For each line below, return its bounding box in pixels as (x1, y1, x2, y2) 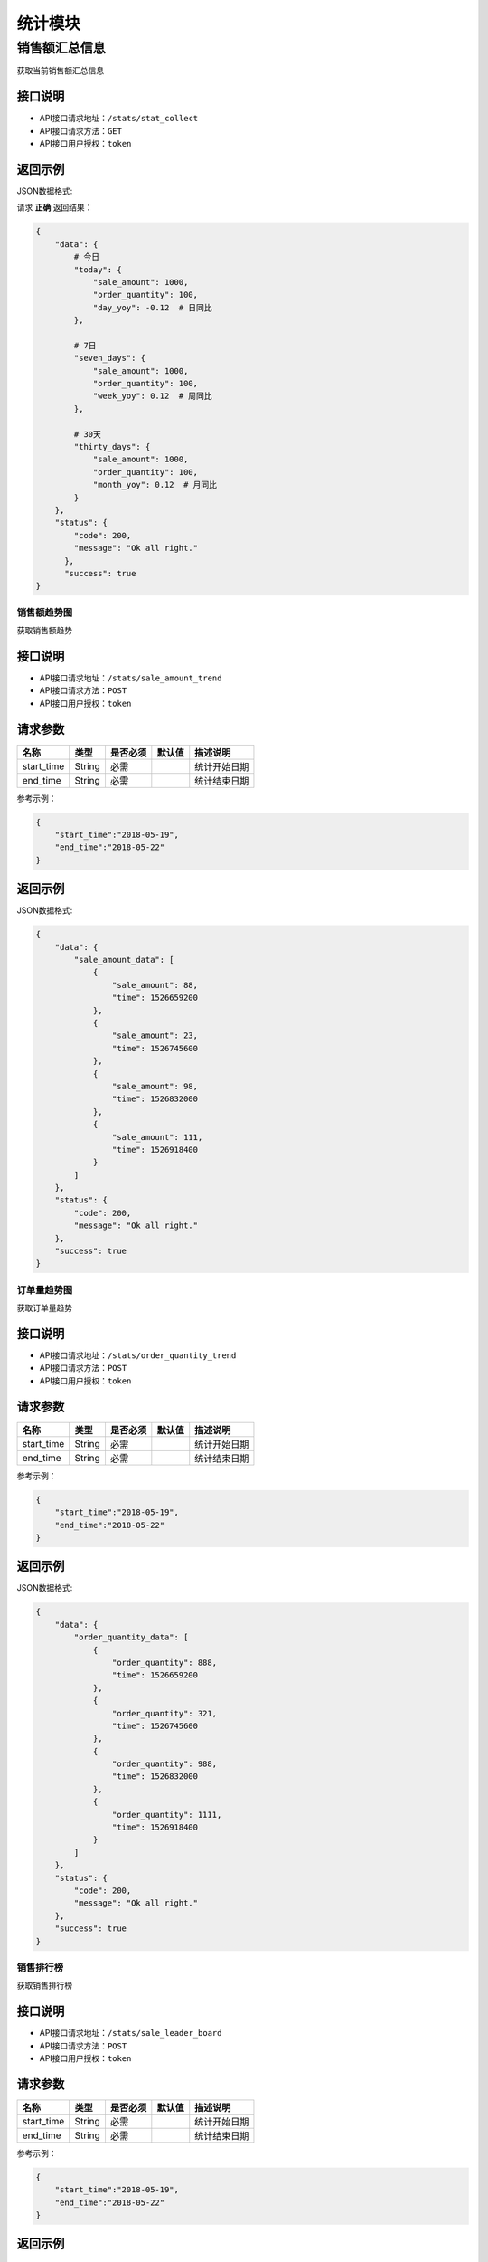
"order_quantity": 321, (111, 1708, 217, 1718)
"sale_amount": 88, (111, 980, 199, 990)
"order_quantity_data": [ (73, 1632, 189, 1642)
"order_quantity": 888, (111, 1657, 217, 1668)
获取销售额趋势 (16, 625, 72, 636)
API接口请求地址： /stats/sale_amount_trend (39, 672, 222, 683)
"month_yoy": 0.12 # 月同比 (92, 480, 217, 490)
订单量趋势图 (16, 1283, 73, 1296)
